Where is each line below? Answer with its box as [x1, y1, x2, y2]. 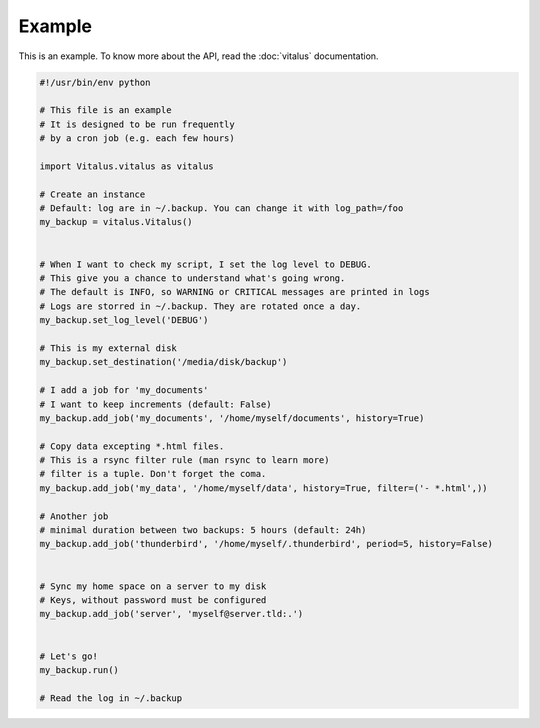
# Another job [39, 510, 109, 522]
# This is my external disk [39, 342, 177, 354]
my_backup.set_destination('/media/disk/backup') [39, 356, 288, 368]
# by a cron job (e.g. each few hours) [39, 133, 235, 144]
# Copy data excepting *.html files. [39, 440, 225, 452]
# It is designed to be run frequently [39, 118, 235, 130]
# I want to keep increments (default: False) [39, 398, 272, 410]
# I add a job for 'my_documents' [39, 385, 209, 396]
